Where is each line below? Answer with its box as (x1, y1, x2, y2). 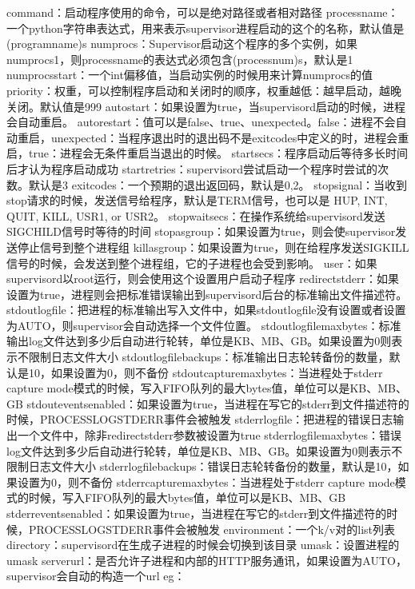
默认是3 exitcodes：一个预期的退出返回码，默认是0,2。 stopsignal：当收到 (28, 176, 408, 193)
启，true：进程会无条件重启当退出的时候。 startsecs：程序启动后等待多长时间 (6, 145, 408, 161)
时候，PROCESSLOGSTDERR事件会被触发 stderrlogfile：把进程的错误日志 (6, 411, 393, 428)
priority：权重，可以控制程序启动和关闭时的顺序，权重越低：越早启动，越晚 (6, 82, 401, 98)
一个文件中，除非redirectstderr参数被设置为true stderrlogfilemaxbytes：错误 (17, 427, 402, 444)
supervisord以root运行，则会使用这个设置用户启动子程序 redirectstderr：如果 (6, 270, 399, 287)
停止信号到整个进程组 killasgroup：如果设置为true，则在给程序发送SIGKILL (17, 238, 409, 255)
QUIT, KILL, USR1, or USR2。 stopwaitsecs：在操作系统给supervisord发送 (6, 207, 385, 224)
